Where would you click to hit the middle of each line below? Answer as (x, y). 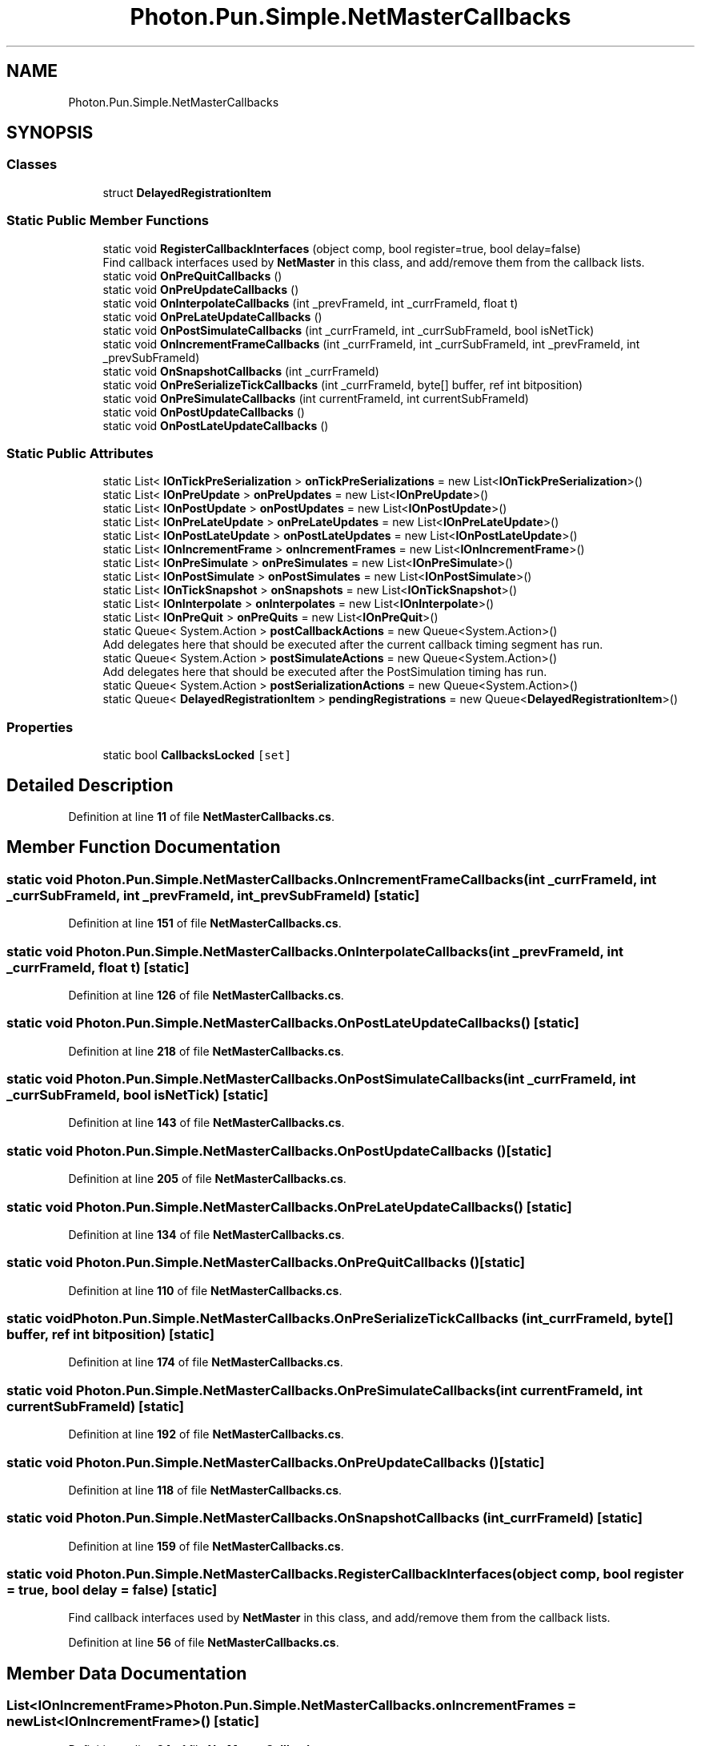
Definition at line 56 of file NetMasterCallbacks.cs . (204, 1643)
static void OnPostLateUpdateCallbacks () (216, 425)
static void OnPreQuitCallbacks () (192, 276)
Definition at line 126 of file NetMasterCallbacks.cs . (206, 995)
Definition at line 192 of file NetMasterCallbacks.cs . (206, 1434)
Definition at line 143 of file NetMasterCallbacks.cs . (206, 1123)
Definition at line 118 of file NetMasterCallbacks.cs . (205, 1490)
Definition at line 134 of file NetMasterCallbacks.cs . (206, 1234)
